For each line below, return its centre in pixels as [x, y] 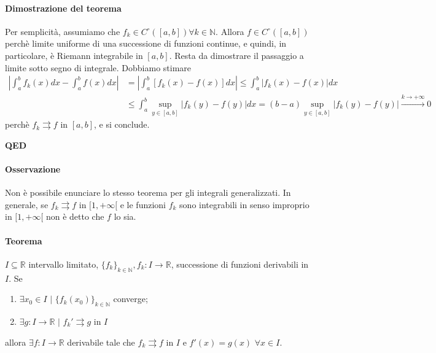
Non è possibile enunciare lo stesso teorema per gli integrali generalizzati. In [148, 192]
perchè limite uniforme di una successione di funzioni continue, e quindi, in [146, 43]
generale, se [27, 204]
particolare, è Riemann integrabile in [74, 55]
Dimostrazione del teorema [63, 8]
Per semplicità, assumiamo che [63, 31]
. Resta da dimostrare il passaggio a [236, 55]
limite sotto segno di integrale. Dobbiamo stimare [98, 67]
